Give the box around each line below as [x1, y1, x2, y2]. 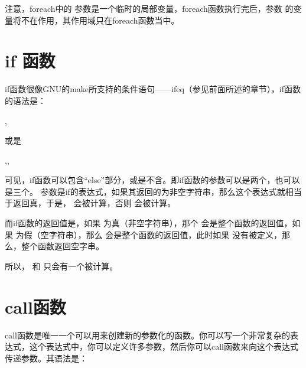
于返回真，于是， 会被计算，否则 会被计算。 [5, 197, 176, 209]
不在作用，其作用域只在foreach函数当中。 [21, 14, 180, 26]
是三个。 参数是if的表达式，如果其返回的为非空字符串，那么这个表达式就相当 [5, 185, 302, 197]
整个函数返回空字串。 [21, 240, 104, 252]
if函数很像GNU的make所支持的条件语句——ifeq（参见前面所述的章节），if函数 [5, 83, 301, 95]
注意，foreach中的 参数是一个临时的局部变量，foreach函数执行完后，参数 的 [5, 2, 294, 14]
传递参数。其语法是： [5, 351, 87, 364]
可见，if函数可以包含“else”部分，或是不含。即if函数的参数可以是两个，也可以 [5, 174, 300, 186]
